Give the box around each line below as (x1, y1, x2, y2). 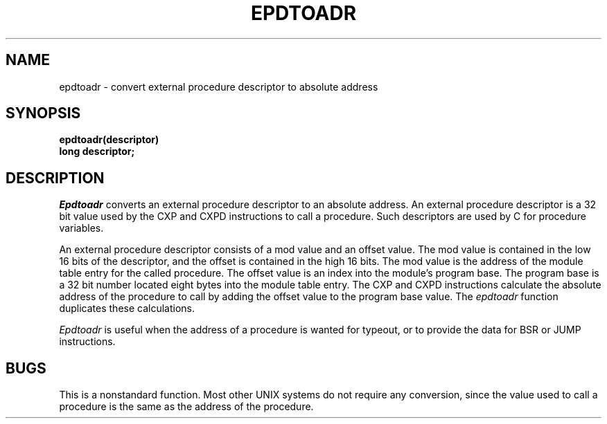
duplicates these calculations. (59, 302, 195, 315)
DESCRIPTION (6, 169, 105, 187)
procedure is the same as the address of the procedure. (59, 400, 314, 413)
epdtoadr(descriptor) (59, 133, 159, 146)
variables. (59, 222, 104, 234)
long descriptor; (59, 145, 135, 158)
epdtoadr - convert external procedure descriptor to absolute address (59, 80, 378, 93)
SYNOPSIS (6, 104, 81, 122)
